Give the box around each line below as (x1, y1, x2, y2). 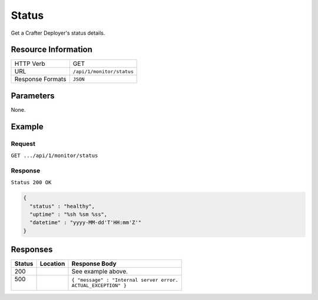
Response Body (71, 259, 117, 268)
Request (11, 139, 35, 148)
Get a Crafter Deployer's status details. (11, 29, 105, 36)
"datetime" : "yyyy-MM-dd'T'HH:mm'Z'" (29, 219, 141, 226)
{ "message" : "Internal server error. (71, 277, 179, 284)
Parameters (11, 91, 55, 101)
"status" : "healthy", (29, 203, 95, 209)
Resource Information (11, 45, 92, 55)
